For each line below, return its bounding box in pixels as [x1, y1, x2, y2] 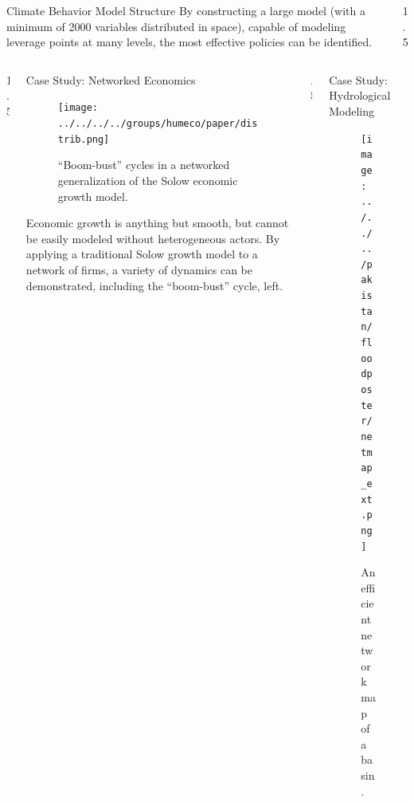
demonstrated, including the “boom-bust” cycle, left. [25, 277, 283, 293]
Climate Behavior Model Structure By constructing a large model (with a [6, 2, 366, 18]
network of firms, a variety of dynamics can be [25, 261, 252, 277]
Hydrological [329, 87, 391, 104]
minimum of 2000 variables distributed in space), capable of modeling [6, 18, 346, 34]
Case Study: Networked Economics [25, 71, 196, 88]
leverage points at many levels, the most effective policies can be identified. [6, 33, 373, 50]
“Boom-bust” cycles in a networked [57, 156, 230, 173]
